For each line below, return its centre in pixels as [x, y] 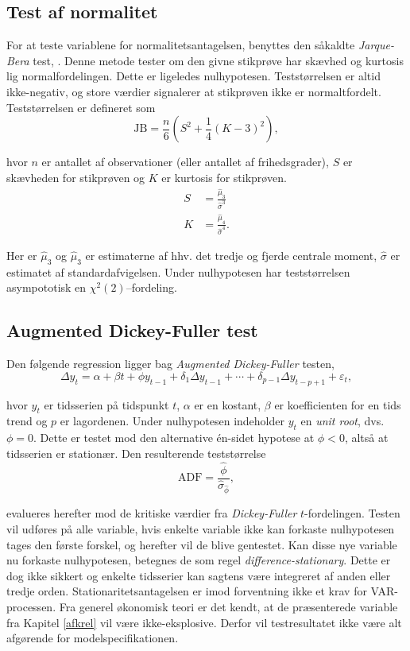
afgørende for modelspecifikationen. [93, 638]
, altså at [366, 438]
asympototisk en [46, 287]
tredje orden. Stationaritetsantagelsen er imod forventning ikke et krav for [187, 591]
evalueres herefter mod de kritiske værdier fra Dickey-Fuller [152, 513]
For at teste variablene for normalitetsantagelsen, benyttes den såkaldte [181, 45]
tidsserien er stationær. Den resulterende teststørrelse [136, 453]
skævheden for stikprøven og [76, 177]
